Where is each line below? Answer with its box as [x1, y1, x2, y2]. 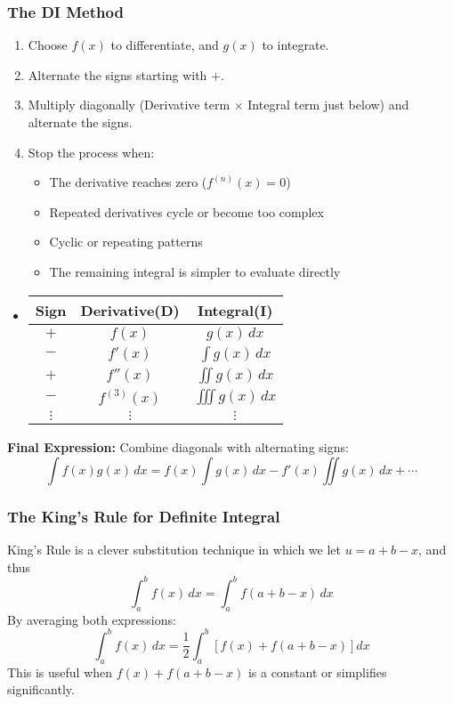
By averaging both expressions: [7, 610, 176, 628]
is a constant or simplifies [247, 662, 387, 681]
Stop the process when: [28, 142, 155, 161]
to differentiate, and [110, 36, 219, 54]
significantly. [7, 680, 75, 699]
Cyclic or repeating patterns [49, 232, 203, 251]
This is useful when [7, 662, 113, 681]
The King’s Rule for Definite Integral [7, 505, 280, 527]
